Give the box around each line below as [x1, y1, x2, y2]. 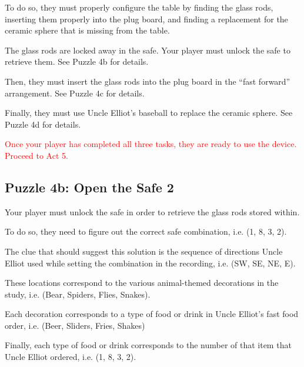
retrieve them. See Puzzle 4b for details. [5, 55, 149, 68]
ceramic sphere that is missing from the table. [5, 24, 170, 36]
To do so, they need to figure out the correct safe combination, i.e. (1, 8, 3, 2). [5, 225, 287, 238]
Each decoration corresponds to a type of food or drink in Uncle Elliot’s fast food [5, 308, 299, 320]
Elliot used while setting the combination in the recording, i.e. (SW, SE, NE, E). [5, 256, 296, 269]
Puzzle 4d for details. [5, 118, 81, 130]
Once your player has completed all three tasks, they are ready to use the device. [5, 138, 297, 150]
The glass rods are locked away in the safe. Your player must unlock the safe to [5, 44, 290, 56]
